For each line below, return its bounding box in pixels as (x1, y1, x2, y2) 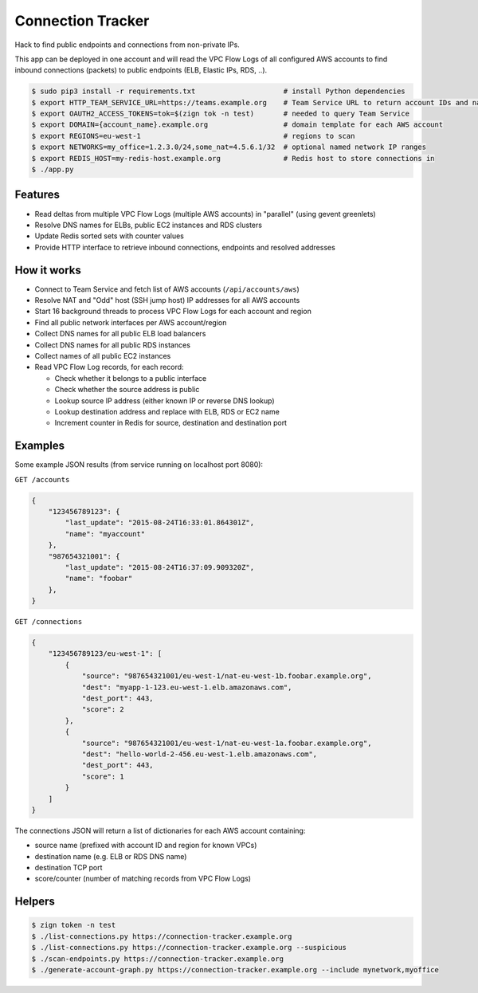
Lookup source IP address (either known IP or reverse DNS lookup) (54, 395, 275, 406)
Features (14, 188, 60, 202)
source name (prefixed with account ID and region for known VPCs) (34, 841, 257, 850)
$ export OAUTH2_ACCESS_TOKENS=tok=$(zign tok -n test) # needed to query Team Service (31, 109, 410, 119)
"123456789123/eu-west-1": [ (48, 650, 163, 658)
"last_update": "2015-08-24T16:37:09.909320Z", (65, 563, 255, 571)
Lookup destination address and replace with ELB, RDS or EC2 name (54, 406, 280, 416)
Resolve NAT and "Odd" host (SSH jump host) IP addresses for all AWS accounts (34, 296, 300, 305)
